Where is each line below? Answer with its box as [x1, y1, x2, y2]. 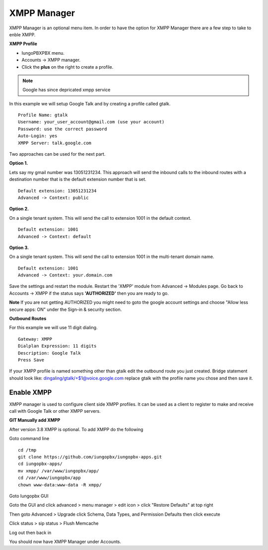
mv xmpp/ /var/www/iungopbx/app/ [18, 468, 99, 473]
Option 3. [9, 244, 29, 251]
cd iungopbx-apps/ [18, 461, 63, 467]
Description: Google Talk [18, 350, 81, 356]
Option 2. [9, 206, 29, 212]
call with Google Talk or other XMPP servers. [9, 408, 101, 414]
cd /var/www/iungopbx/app [18, 475, 81, 481]
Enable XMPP [9, 388, 52, 396]
